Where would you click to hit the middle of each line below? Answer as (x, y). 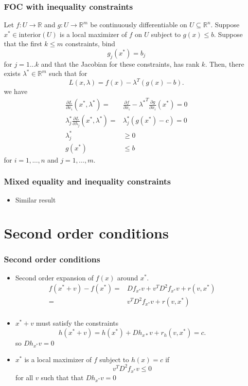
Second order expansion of (54, 277)
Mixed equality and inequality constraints (88, 181)
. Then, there (225, 64)
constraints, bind (90, 44)
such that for (68, 73)
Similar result (35, 199)
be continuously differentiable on (139, 25)
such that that (62, 377)
